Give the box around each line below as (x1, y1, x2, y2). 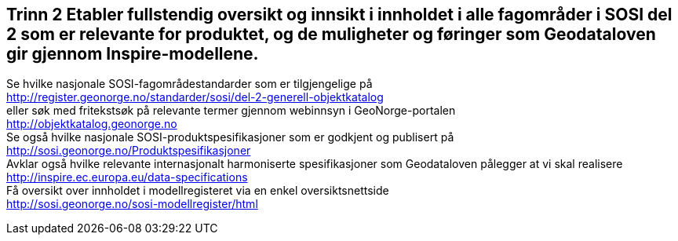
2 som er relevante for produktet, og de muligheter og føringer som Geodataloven (6, 24, 656, 44)
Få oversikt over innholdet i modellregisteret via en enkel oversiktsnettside (6, 184, 389, 198)
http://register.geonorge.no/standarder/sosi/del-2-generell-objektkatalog (6, 90, 384, 104)
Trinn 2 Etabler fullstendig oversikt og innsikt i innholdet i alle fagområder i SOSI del (6, 5, 673, 24)
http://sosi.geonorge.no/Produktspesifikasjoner (6, 144, 251, 158)
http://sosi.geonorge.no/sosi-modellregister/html (6, 197, 258, 211)
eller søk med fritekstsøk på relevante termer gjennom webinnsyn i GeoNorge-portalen (6, 104, 456, 118)
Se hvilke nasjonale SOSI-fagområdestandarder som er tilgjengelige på (6, 77, 373, 91)
